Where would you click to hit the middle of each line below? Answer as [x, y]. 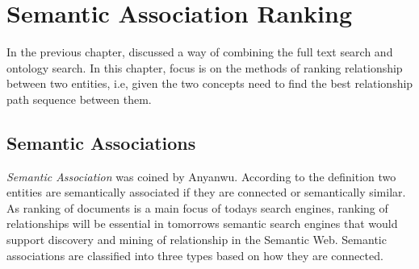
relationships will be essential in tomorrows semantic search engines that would [202, 223]
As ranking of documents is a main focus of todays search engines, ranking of [197, 207]
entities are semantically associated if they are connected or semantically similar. [206, 192]
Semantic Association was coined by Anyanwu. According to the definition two [201, 176]
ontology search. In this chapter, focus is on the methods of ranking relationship [205, 67]
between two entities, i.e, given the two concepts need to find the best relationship [210, 83]
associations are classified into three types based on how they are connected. [195, 255]
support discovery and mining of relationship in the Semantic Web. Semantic [197, 240]
